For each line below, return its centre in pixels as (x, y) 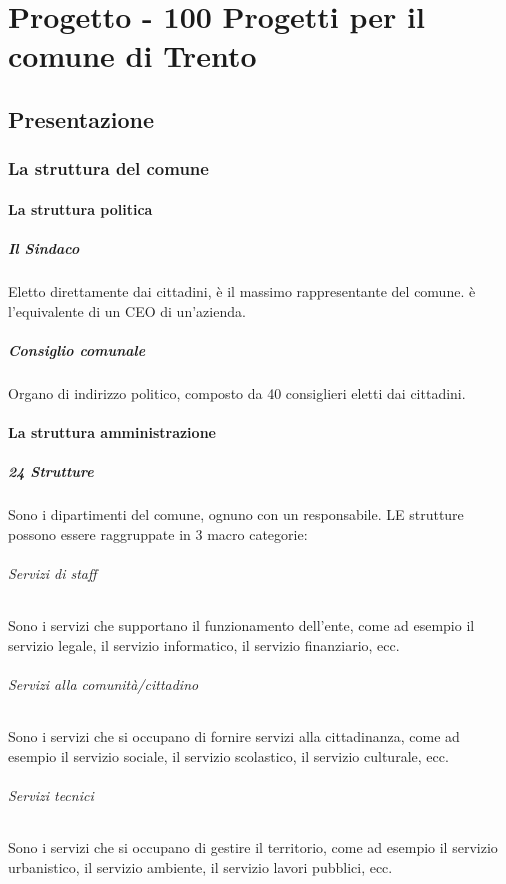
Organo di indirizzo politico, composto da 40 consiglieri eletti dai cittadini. (237, 392)
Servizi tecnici (51, 794)
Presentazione (81, 118)
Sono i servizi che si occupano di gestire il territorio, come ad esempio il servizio (253, 846)
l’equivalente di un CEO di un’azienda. (127, 310)
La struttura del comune (108, 168)
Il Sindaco (44, 247)
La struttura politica (80, 208)
